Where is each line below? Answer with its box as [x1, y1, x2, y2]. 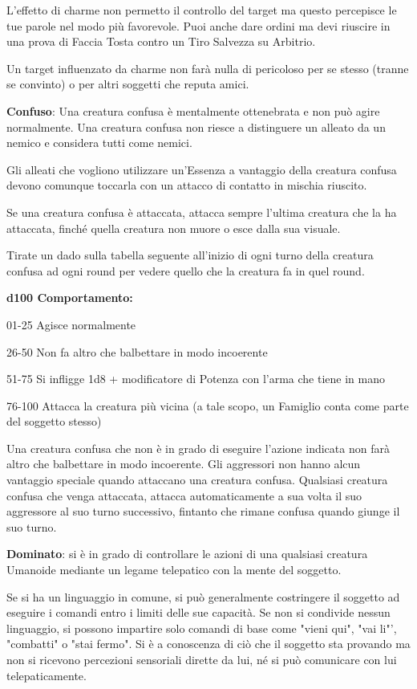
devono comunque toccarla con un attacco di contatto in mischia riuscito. [6, 177, 367, 194]
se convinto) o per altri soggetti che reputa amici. [6, 75, 249, 92]
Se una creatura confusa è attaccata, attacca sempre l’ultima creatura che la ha [6, 203, 397, 220]
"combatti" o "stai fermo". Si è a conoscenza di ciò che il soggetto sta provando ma [6, 635, 411, 652]
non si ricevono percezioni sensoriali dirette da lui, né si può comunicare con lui [6, 651, 397, 667]
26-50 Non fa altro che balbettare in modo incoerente [6, 343, 268, 360]
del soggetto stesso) [6, 413, 102, 430]
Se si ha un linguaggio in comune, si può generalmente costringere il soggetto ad [6, 588, 400, 605]
